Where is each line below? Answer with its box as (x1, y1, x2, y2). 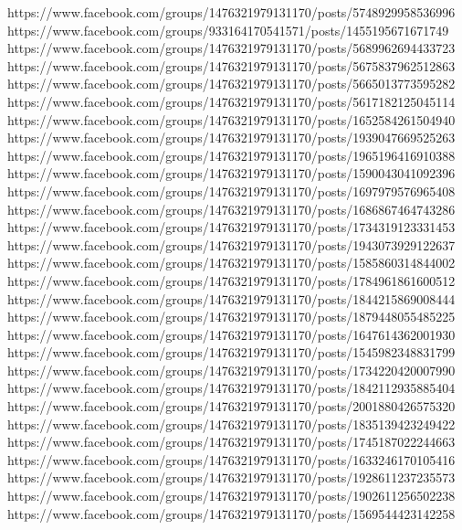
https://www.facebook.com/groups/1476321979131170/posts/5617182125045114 (7, 91, 456, 111)
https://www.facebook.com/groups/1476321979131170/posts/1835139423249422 (7, 414, 456, 433)
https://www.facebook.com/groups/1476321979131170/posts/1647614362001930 (7, 324, 456, 344)
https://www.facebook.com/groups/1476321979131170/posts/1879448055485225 (7, 307, 456, 326)
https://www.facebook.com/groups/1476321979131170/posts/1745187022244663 (7, 432, 456, 451)
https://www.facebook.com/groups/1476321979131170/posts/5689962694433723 (7, 38, 456, 58)
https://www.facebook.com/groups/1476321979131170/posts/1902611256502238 (7, 486, 456, 505)
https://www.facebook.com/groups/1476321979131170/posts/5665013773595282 (7, 74, 456, 93)
